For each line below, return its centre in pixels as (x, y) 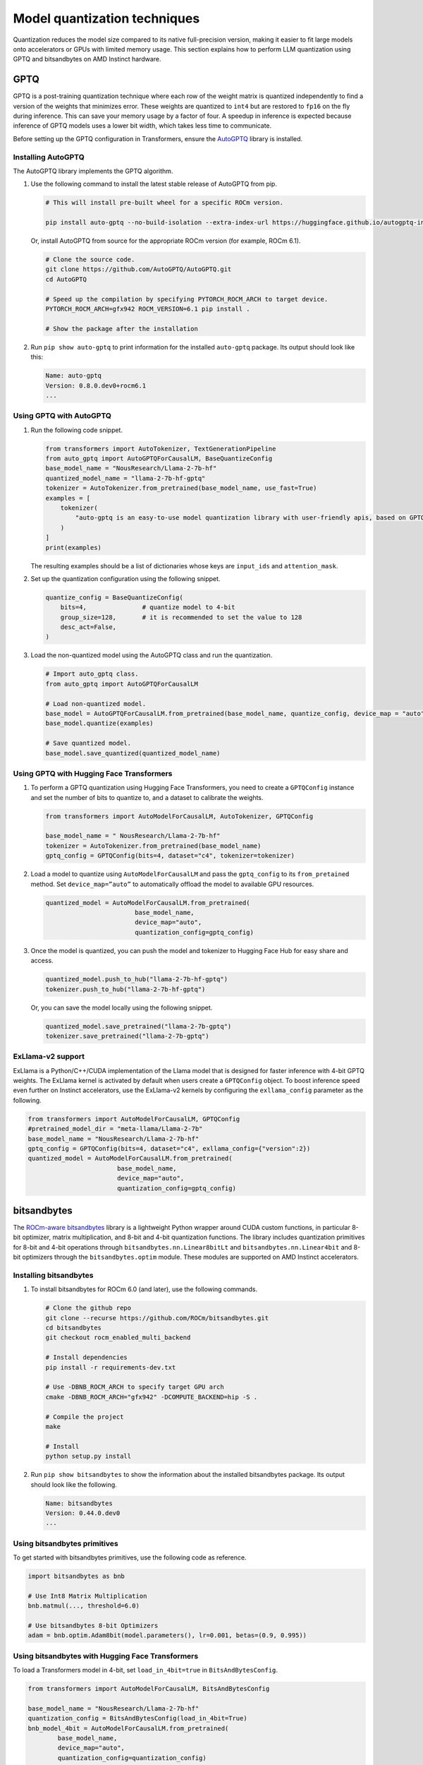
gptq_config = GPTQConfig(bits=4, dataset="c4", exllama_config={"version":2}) (169, 1148)
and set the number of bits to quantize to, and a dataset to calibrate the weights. (147, 797)
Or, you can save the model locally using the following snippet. (122, 1007)
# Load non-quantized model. (96, 704)
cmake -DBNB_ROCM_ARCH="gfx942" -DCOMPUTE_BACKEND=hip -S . (152, 1397)
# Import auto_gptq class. (92, 674)
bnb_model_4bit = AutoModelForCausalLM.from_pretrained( (128, 1728)
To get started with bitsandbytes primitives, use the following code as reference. (130, 1557)
